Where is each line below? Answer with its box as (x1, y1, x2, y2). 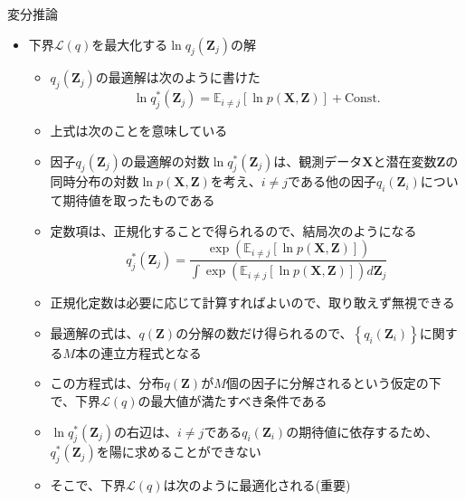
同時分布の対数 (50, 172, 139, 191)
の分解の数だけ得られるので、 (176, 323, 353, 342)
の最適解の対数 (120, 151, 210, 170)
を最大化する (91, 34, 168, 53)
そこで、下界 (50, 476, 127, 495)
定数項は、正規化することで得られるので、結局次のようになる (50, 221, 417, 240)
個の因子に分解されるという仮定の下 (225, 373, 441, 392)
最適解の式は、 (50, 323, 139, 342)
